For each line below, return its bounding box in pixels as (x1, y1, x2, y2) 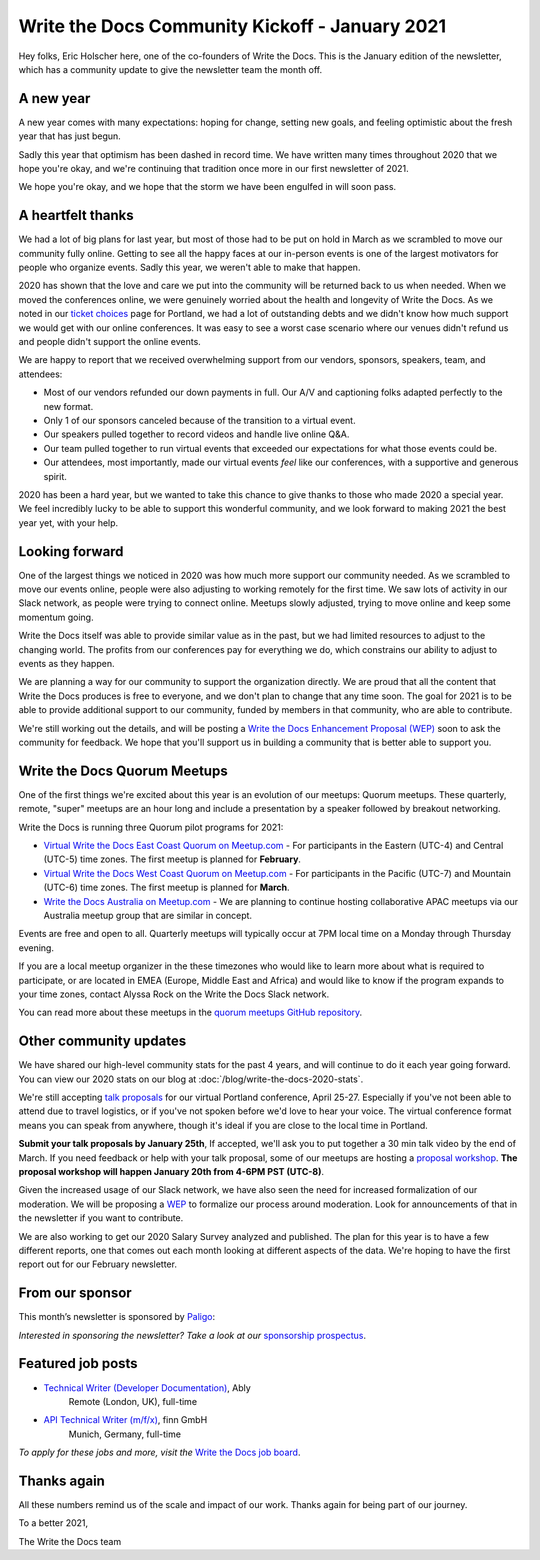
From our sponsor (18, 1285, 132, 1302)
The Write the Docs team (18, 1535, 122, 1547)
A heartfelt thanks (18, 207, 134, 224)
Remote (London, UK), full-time (68, 1395, 198, 1407)
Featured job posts (18, 1355, 139, 1372)
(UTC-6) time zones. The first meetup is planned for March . (43, 881, 290, 894)
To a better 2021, (18, 1517, 89, 1529)
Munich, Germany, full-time (68, 1428, 182, 1440)
